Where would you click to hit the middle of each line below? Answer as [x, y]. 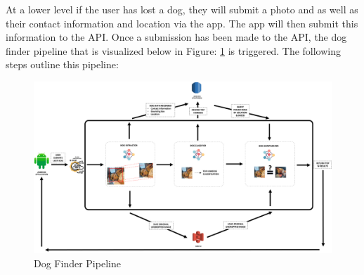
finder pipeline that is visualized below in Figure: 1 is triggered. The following [174, 50]
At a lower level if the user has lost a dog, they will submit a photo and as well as [182, 9]
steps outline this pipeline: [62, 64]
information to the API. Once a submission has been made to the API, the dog [176, 37]
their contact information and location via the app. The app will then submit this [182, 23]
